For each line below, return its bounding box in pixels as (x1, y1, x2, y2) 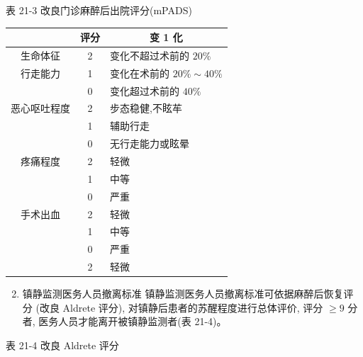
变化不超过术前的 (110, 47, 189, 62)
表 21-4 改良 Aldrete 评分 (6, 337, 119, 352)
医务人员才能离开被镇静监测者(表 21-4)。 (38, 314, 227, 329)
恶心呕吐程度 (11, 101, 70, 115)
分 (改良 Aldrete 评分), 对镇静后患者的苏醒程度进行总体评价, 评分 (22, 300, 323, 314)
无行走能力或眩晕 (110, 136, 189, 151)
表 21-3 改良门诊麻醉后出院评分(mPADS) (6, 3, 192, 17)
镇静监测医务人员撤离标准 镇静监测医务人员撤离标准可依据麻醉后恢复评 (22, 286, 354, 301)
